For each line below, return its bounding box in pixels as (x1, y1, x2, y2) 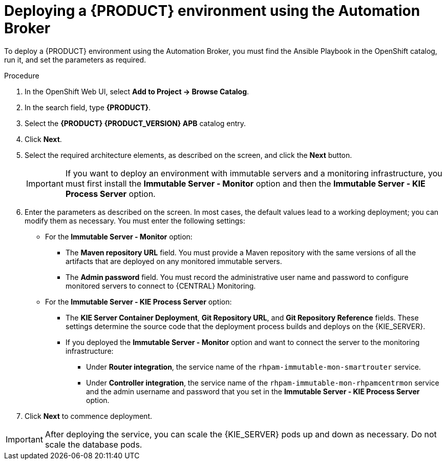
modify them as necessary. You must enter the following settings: (25, 216, 245, 225)
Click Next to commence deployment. (25, 411, 152, 420)
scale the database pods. (45, 439, 142, 450)
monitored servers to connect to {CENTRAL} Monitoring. (66, 281, 256, 290)
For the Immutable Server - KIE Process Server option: (45, 297, 232, 306)
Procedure (4, 71, 39, 80)
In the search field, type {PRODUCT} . (25, 103, 151, 112)
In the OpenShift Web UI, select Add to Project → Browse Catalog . (25, 87, 249, 96)
